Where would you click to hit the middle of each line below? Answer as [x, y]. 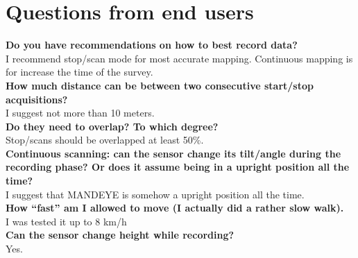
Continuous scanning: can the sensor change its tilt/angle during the [173, 153]
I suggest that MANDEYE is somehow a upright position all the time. [155, 194]
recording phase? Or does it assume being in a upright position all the [178, 167]
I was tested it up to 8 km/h [66, 221]
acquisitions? [37, 99]
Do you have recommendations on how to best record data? [152, 45]
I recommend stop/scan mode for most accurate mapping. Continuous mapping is [179, 58]
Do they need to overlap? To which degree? [112, 126]
